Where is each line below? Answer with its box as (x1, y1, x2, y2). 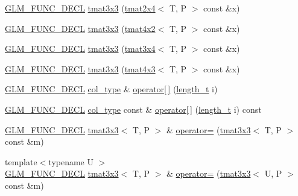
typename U (48, 155, 94, 168)
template (5, 155, 37, 168)
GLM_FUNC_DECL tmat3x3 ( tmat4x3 (5, 62, 156, 75)
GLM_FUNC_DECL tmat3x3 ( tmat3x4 (5, 42, 156, 55)
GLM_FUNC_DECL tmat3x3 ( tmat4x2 (5, 22, 156, 34)
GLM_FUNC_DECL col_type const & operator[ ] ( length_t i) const (5, 103, 262, 115)
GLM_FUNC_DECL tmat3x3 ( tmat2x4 (5, 2, 156, 14)
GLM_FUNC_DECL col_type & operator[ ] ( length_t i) (5, 83, 218, 95)
